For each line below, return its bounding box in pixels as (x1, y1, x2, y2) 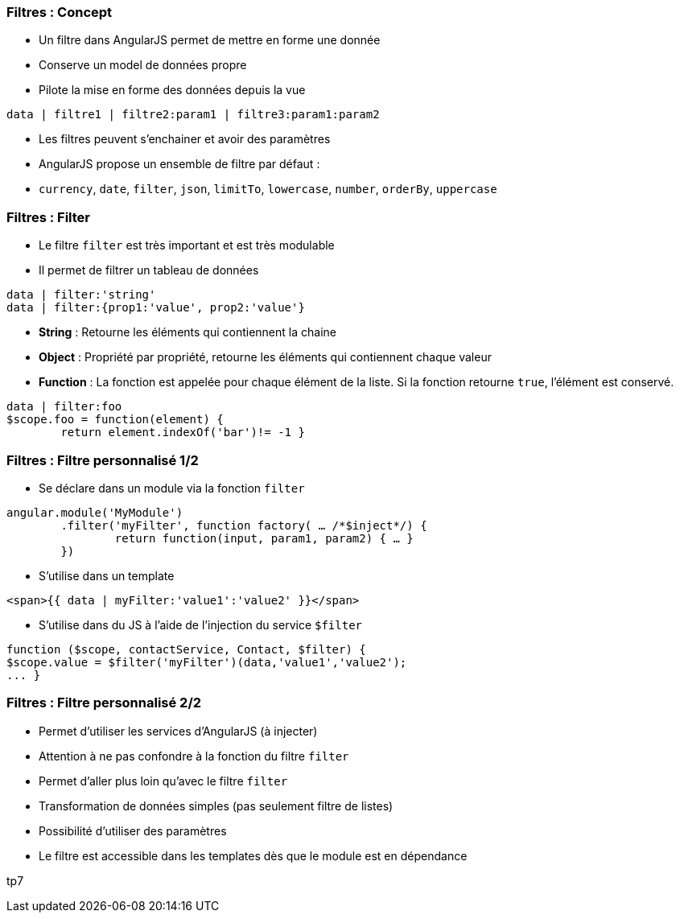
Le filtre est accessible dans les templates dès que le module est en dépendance (39, 848, 468, 863)
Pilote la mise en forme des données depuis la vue (39, 83, 306, 97)
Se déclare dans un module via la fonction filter (39, 480, 305, 495)
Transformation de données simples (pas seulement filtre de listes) (39, 798, 394, 813)
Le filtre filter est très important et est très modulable (39, 238, 335, 253)
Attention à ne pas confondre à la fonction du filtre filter (39, 748, 349, 763)
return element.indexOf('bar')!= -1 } (60, 426, 305, 439)
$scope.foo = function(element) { (6, 413, 224, 427)
